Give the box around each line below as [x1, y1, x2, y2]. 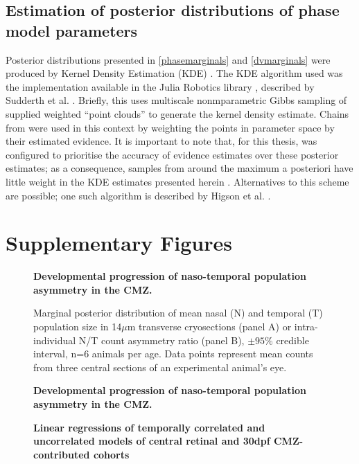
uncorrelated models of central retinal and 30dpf [33, 434, 270, 448]
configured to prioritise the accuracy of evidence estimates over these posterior [6, 147, 339, 161]
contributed [33, 447, 90, 461]
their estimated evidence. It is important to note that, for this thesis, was [6, 134, 317, 148]
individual [33, 332, 76, 347]
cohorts [93, 447, 130, 461]
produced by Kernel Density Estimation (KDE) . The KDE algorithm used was [6, 66, 343, 80]
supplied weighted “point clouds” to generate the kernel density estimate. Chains [6, 106, 349, 121]
